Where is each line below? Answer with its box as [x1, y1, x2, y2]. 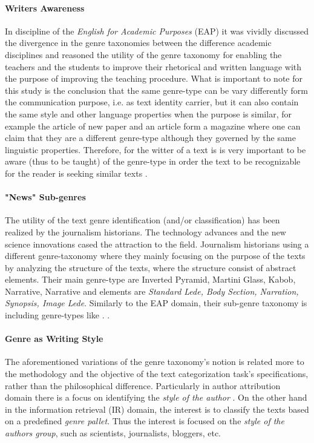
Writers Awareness [5, 1, 85, 14]
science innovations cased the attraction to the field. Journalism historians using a [5, 237, 309, 250]
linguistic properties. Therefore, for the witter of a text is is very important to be [5, 143, 306, 156]
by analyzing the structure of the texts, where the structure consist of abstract [5, 261, 296, 274]
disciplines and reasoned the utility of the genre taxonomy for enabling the [5, 48, 282, 61]
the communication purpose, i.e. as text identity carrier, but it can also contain [5, 96, 299, 108]
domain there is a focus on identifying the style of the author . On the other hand [5, 391, 307, 404]
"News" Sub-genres [5, 191, 86, 203]
